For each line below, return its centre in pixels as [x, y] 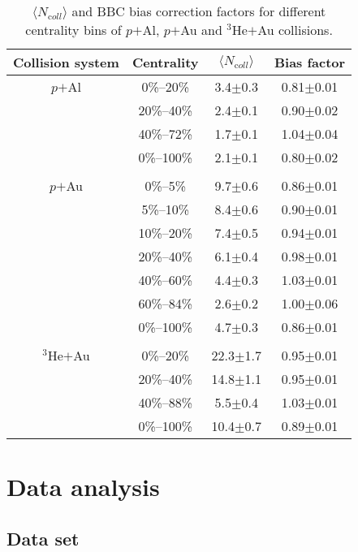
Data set [43, 538]
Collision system [66, 62]
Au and [201, 30]
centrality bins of [73, 30]
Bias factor [310, 62]
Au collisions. [295, 30]
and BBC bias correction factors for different [199, 11]
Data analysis [83, 487]
